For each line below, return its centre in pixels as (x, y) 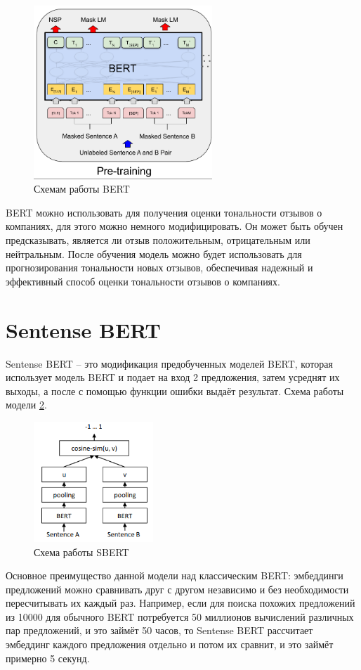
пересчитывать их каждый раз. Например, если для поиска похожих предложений (180, 603)
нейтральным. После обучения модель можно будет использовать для (154, 253)
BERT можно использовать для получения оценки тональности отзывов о (164, 212)
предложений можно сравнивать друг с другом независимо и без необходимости (177, 589)
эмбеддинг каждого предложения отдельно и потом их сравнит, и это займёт (170, 644)
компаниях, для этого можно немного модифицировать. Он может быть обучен (175, 226)
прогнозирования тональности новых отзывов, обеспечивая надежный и (159, 268)
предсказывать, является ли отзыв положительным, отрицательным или (158, 240)
